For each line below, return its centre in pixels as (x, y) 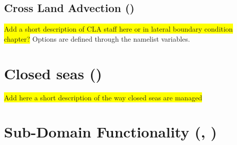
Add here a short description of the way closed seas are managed (103, 97)
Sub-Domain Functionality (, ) (110, 132)
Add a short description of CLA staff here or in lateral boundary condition (118, 29)
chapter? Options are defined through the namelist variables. (97, 38)
